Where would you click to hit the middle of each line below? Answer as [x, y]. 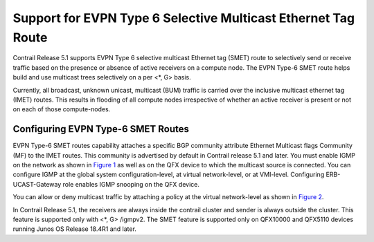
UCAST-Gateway [37, 184]
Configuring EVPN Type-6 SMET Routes [101, 129]
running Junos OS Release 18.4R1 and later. [74, 229]
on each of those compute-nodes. [62, 109]
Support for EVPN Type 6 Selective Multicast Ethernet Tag [184, 18]
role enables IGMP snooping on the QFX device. [131, 184]
